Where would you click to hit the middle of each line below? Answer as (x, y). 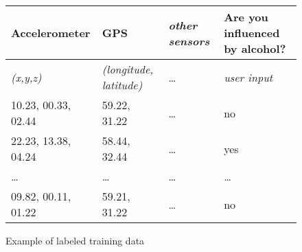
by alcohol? (255, 48)
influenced (252, 33)
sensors (189, 41)
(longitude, (128, 69)
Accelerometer (51, 33)
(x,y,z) (26, 77)
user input (248, 77)
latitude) (122, 85)
